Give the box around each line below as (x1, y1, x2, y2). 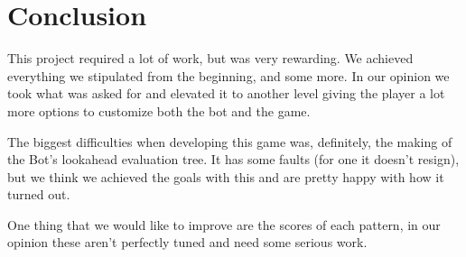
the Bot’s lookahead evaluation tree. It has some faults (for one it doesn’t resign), (7, 150, 460, 169)
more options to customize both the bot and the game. (7, 101, 311, 120)
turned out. (7, 185, 70, 204)
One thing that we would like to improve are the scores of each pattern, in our (7, 215, 441, 234)
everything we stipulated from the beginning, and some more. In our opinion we (7, 66, 450, 85)
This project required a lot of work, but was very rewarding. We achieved (7, 49, 414, 68)
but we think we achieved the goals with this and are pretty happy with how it (7, 167, 444, 186)
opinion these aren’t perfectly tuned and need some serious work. (7, 233, 368, 252)
